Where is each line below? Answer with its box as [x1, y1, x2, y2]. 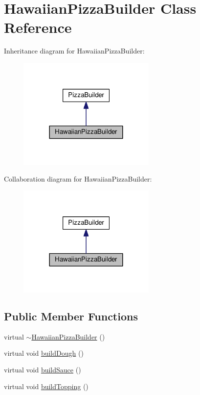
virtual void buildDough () [4, 348, 84, 358]
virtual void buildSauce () [4, 365, 81, 375]
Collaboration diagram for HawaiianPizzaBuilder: [4, 173, 152, 184]
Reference [4, 17, 72, 37]
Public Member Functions [4, 309, 138, 324]
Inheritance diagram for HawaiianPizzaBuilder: [4, 46, 145, 56]
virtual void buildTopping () [4, 381, 89, 391]
